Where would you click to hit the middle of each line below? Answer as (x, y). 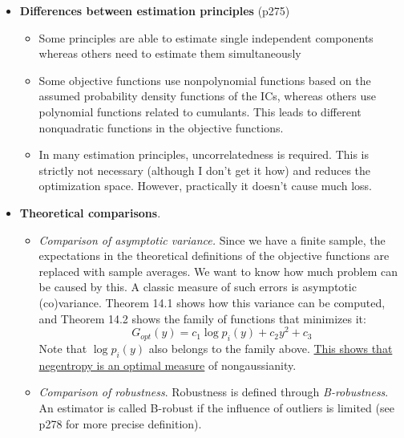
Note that (63, 348)
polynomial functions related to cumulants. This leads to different (200, 111)
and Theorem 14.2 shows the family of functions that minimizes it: (202, 318)
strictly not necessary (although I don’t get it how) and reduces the (205, 170)
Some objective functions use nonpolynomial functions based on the (205, 80)
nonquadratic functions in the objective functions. (161, 127)
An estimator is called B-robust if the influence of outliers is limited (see (216, 407)
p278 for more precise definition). (120, 423)
